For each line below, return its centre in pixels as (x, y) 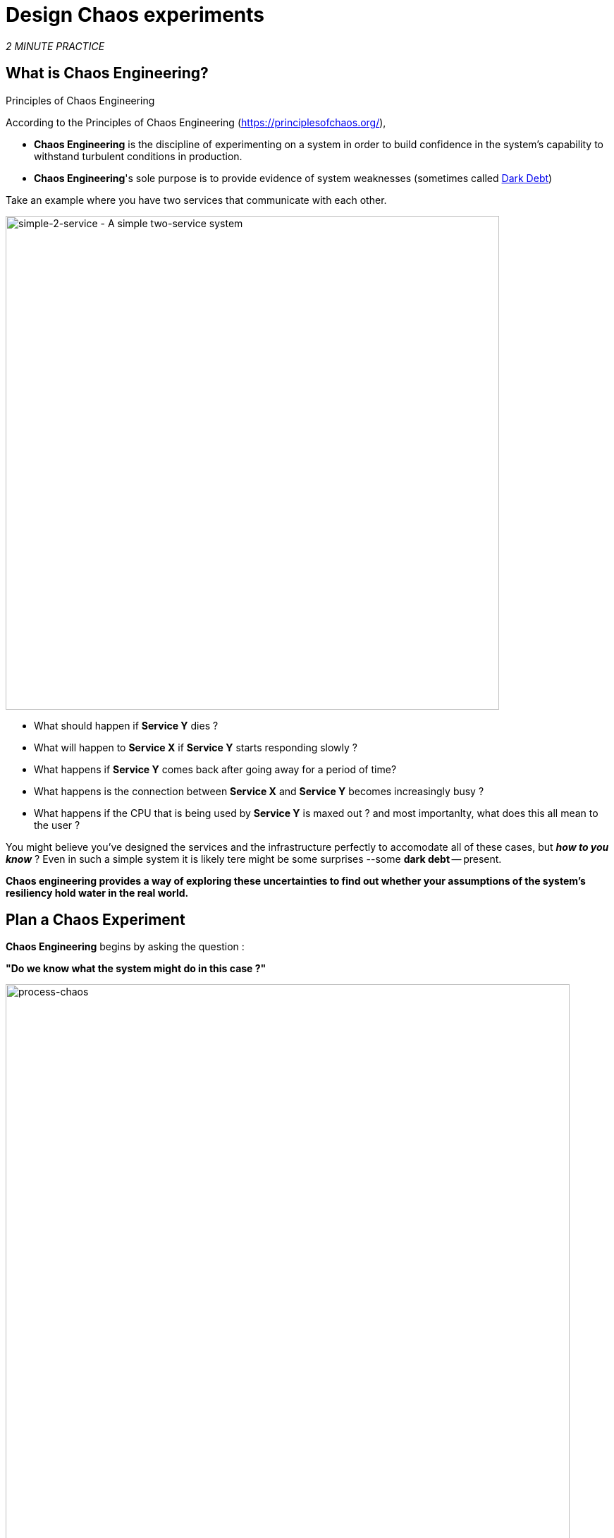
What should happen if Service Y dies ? (126, 725)
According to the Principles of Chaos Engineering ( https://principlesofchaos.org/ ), (196, 122)
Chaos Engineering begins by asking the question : (125, 947)
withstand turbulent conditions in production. (138, 156)
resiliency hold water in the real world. (97, 892)
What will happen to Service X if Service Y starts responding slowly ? (196, 747)
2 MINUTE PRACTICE (55, 46)
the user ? (57, 825)
